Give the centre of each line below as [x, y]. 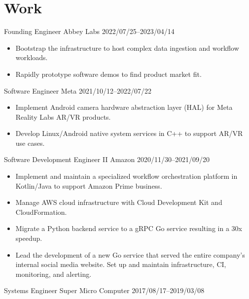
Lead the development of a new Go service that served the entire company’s [130, 254]
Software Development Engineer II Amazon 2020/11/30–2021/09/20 [107, 159]
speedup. [29, 238]
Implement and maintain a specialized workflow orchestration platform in [126, 176]
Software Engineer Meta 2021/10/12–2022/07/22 [78, 90]
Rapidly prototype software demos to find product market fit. [108, 74]
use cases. [30, 143]
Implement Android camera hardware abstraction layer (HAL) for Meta [124, 107]
